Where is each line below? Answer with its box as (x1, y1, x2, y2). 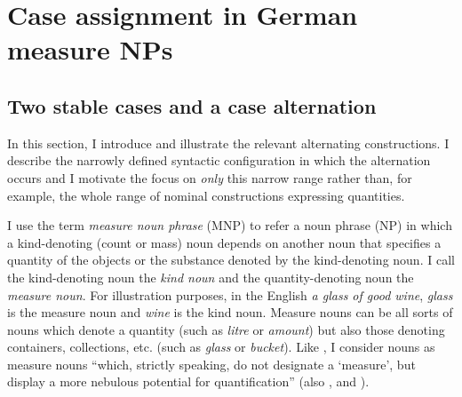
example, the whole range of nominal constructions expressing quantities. (7, 186, 405, 204)
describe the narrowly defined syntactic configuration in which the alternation (7, 151, 431, 170)
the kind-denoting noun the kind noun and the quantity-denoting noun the (7, 267, 414, 286)
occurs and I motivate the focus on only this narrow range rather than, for (7, 168, 412, 187)
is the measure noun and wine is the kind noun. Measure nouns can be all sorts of (7, 303, 453, 322)
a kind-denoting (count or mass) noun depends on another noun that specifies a (7, 233, 442, 251)
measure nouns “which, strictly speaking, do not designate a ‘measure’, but (7, 354, 416, 373)
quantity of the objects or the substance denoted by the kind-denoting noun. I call (7, 250, 455, 269)
